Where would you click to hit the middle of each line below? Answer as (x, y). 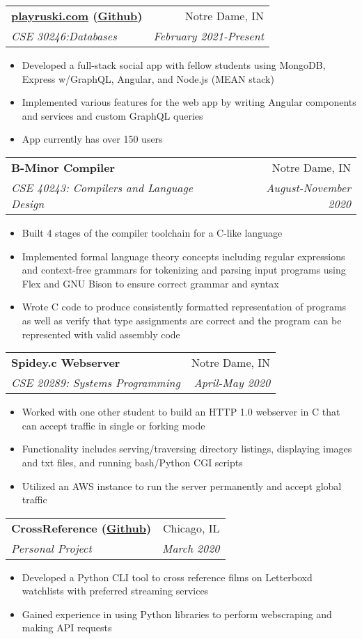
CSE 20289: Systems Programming (96, 383)
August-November (308, 187)
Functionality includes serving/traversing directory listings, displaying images (187, 449)
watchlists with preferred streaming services (115, 591)
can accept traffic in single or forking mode (113, 425)
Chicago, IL (191, 528)
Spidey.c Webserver (66, 363)
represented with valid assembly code (101, 334)
